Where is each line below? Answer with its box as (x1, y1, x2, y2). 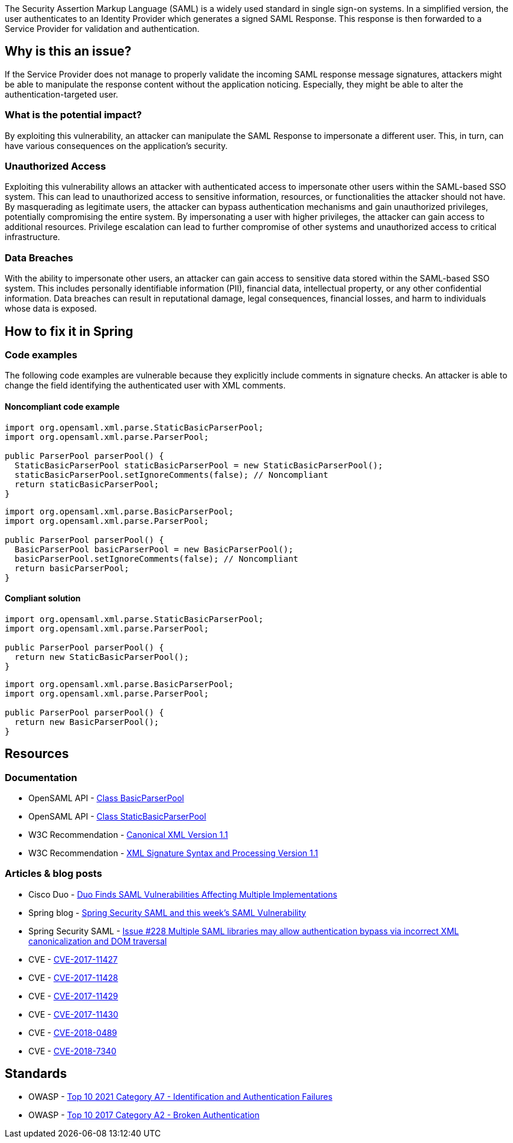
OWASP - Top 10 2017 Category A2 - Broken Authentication (28, 1109, 260, 1120)
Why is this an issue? (5, 44, 132, 59)
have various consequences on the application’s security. (5, 140, 228, 151)
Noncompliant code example (5, 401, 120, 412)
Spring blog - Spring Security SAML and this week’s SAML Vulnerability (28, 907, 306, 918)
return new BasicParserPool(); (14, 717, 159, 727)
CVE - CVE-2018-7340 (28, 1045, 116, 1056)
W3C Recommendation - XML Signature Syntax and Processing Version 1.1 (28, 847, 318, 858)
